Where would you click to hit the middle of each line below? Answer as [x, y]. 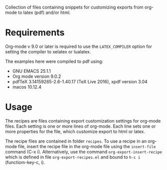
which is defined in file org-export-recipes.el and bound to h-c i [73, 157]
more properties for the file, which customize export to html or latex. [75, 131]
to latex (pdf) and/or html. [44, 12]
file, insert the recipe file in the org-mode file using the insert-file [87, 146]
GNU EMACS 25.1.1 [32, 71]
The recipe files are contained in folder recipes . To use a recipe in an [76, 141]
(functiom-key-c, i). [25, 162]
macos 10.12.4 [27, 87]
